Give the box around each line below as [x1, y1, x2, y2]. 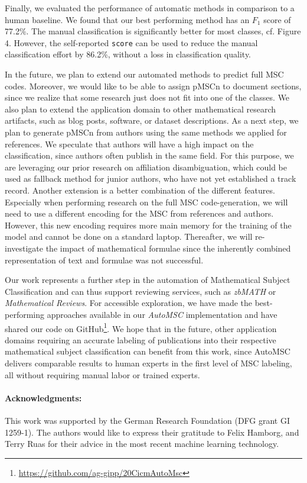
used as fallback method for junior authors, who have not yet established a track [5, 172, 296, 185]
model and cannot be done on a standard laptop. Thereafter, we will [5, 230, 253, 243]
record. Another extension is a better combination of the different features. [5, 183, 275, 196]
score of [263, 13, 291, 25]
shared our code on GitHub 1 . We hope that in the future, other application [5, 320, 277, 334]
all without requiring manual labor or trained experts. [5, 368, 200, 381]
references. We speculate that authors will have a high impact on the [5, 137, 254, 150]
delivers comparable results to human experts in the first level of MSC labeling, [5, 356, 292, 369]
